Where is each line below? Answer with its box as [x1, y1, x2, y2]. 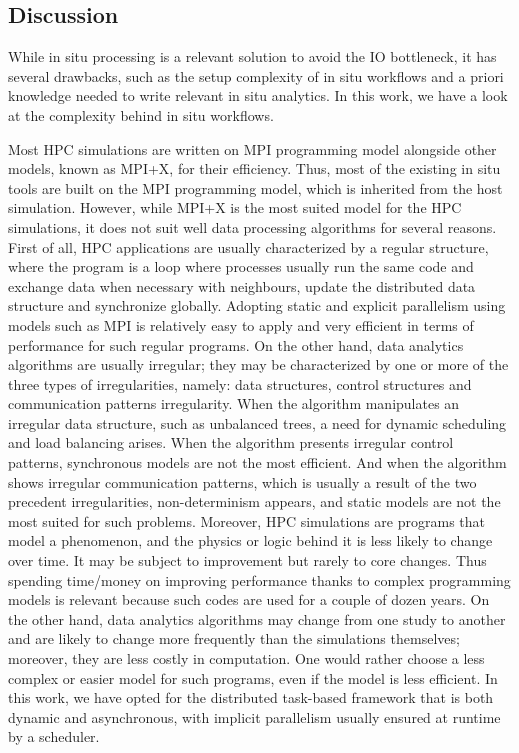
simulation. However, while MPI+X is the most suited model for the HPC [8, 197, 462, 218]
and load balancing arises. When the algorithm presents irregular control [8, 432, 454, 453]
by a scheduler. [8, 726, 100, 747]
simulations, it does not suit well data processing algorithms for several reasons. [8, 216, 497, 237]
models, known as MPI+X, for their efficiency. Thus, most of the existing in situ [8, 158, 501, 179]
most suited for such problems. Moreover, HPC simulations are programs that [8, 510, 485, 531]
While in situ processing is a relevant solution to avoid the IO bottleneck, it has [8, 46, 497, 67]
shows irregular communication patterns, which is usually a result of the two [8, 471, 477, 492]
